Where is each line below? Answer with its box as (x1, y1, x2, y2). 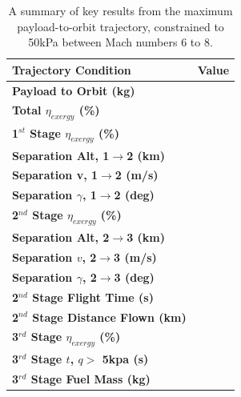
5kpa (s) (102, 351, 149, 367)
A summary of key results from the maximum (8, 2, 233, 18)
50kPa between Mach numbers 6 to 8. (28, 34, 213, 50)
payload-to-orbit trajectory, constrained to (17, 18, 224, 34)
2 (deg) (114, 186, 155, 203)
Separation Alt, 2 (12, 229, 110, 246)
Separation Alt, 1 (12, 146, 110, 163)
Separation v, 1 (12, 166, 98, 183)
